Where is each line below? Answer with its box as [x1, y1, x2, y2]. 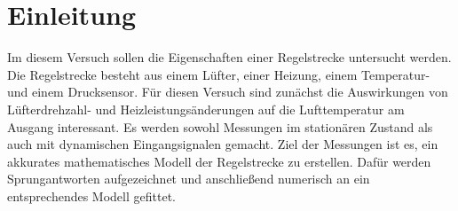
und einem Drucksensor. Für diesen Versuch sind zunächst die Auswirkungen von [7, 82, 448, 101]
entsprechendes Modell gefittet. [7, 186, 176, 205]
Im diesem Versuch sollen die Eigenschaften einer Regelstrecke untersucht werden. [7, 48, 452, 66]
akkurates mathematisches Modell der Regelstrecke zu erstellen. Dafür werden [7, 152, 431, 170]
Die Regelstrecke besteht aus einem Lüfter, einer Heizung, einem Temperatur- [7, 65, 430, 83]
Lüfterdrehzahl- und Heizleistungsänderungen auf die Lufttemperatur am [7, 99, 405, 118]
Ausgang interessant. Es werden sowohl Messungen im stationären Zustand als [7, 117, 433, 136]
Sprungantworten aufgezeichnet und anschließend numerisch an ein [7, 169, 370, 188]
